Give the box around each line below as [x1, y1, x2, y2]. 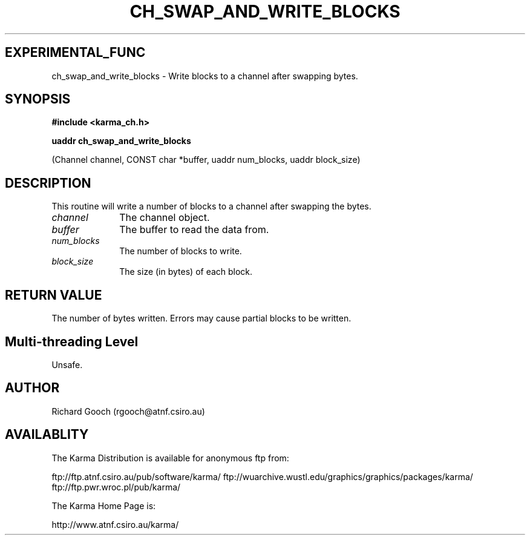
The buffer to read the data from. [119, 223, 269, 236]
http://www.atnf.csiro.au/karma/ [51, 519, 179, 530]
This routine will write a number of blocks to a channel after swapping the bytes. [51, 201, 371, 212]
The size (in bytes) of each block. [119, 266, 253, 277]
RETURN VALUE [5, 287, 102, 303]
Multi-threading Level [5, 334, 139, 349]
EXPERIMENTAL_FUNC [5, 45, 146, 61]
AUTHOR [5, 380, 60, 396]
